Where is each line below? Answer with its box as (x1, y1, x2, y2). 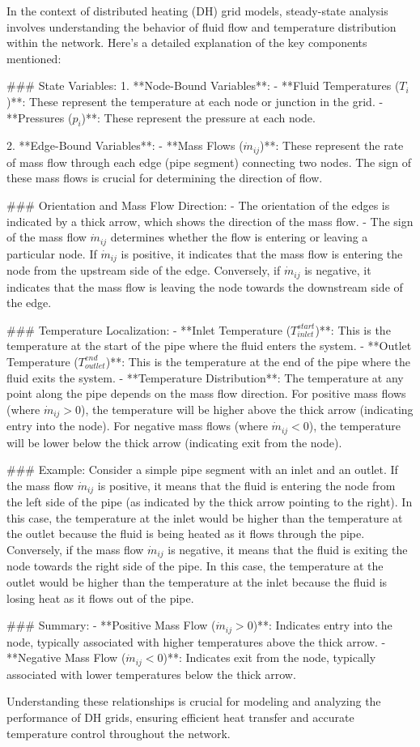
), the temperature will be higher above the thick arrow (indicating (81, 400, 414, 417)
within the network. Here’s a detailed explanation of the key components (6, 34, 367, 51)
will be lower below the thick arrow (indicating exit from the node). (6, 433, 342, 450)
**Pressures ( (6, 109, 73, 126)
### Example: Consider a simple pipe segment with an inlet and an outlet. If (6, 461, 398, 478)
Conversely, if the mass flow (6, 541, 144, 558)
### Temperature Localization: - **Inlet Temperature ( (6, 321, 291, 338)
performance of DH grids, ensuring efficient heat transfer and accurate (6, 708, 354, 725)
